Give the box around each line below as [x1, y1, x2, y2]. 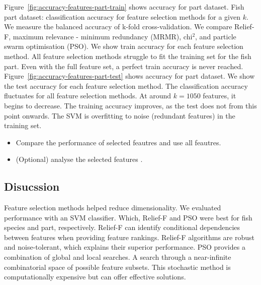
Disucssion [4, 179, 60, 194]
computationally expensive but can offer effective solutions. [4, 271, 186, 282]
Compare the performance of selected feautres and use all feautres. [16, 137, 221, 147]
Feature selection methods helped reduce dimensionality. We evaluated [4, 202, 221, 213]
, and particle [195, 31, 236, 41]
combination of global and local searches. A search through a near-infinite [4, 252, 231, 262]
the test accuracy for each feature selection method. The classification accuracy [4, 80, 248, 91]
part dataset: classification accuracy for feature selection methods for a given [4, 11, 240, 22]
